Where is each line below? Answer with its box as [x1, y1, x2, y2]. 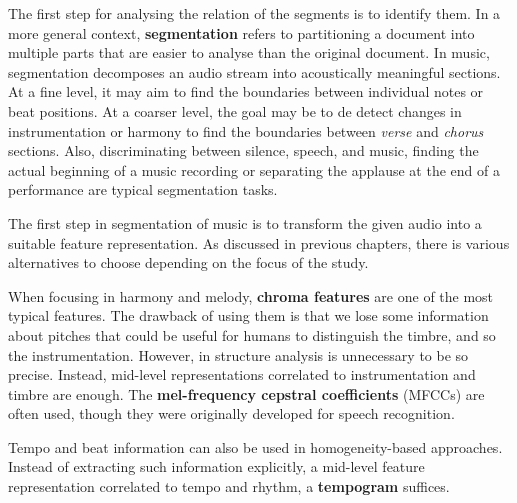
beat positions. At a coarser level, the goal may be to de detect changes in [8, 100, 462, 121]
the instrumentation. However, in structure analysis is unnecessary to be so [8, 344, 469, 365]
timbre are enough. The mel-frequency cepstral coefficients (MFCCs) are [8, 383, 485, 404]
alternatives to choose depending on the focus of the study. [8, 252, 369, 273]
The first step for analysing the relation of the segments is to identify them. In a [8, 3, 501, 23]
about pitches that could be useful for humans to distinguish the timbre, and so [8, 324, 496, 345]
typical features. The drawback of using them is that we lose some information [8, 305, 489, 326]
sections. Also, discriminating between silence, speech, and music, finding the [8, 140, 479, 161]
